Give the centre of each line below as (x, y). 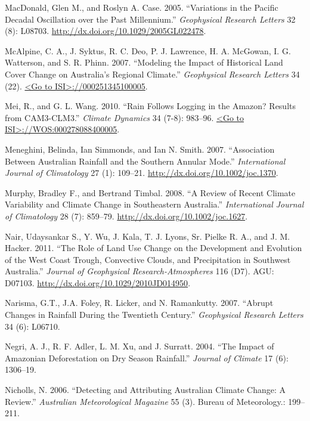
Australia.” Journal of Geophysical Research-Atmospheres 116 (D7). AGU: (139, 271)
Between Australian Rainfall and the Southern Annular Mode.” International (145, 161)
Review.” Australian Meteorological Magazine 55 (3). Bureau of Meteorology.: (145, 401)
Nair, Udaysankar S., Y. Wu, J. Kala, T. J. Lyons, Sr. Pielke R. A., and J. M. (148, 236)
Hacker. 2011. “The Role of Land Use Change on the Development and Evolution (154, 248)
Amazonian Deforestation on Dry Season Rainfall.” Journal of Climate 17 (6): (147, 357)
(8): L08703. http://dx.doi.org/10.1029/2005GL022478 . (106, 31)
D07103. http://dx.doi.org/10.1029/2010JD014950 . (98, 282)
